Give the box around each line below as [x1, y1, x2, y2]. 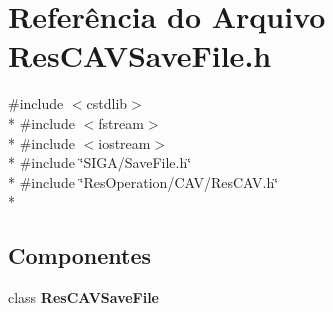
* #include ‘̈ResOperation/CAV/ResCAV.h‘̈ [8, 171, 279, 192]
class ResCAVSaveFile [8, 287, 160, 308]
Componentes [8, 240, 152, 271]
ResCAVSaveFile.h [8, 35, 272, 76]
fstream [98, 112, 144, 133]
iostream [98, 132, 151, 153]
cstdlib [86, 93, 128, 114]
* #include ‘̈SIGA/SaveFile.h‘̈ [8, 152, 192, 173]
